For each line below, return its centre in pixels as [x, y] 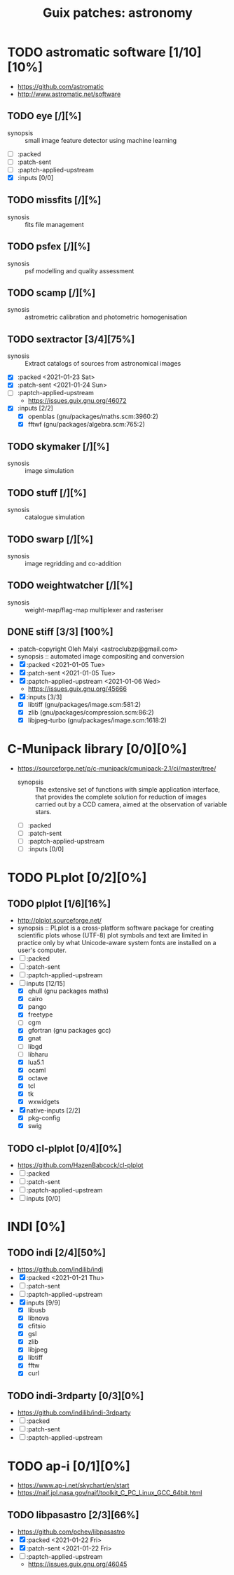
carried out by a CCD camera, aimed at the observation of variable [131, 804]
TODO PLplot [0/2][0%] [77, 878]
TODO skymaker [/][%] [58, 447]
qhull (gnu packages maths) [68, 991]
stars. [43, 811]
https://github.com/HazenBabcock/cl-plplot [80, 1165]
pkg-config [44, 1118]
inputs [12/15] [46, 984]
